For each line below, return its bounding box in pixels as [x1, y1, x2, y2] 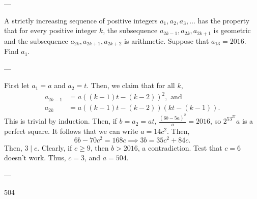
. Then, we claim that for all [87, 80, 175, 91]
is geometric [213, 25, 251, 36]
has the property [197, 15, 250, 25]
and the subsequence [4, 35, 68, 46]
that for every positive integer [4, 25, 97, 36]
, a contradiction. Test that [137, 142, 222, 153]
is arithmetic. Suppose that [124, 35, 209, 46]
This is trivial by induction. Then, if [4, 116, 117, 126]
